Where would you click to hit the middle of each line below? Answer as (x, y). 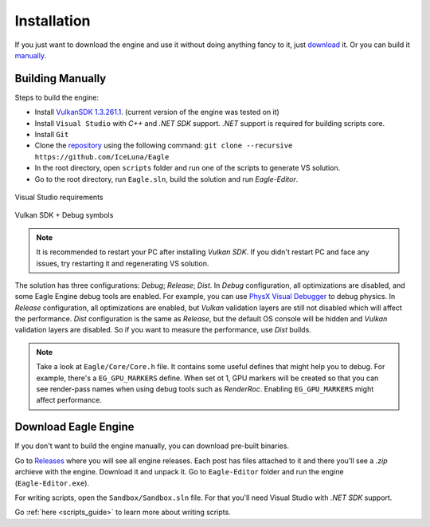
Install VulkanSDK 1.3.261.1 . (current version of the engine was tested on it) (157, 112)
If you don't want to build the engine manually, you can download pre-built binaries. (152, 446)
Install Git (52, 135)
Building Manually (61, 79)
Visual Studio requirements (59, 197)
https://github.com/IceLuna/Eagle (102, 157)
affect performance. (69, 400)
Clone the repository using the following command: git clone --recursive (164, 146)
